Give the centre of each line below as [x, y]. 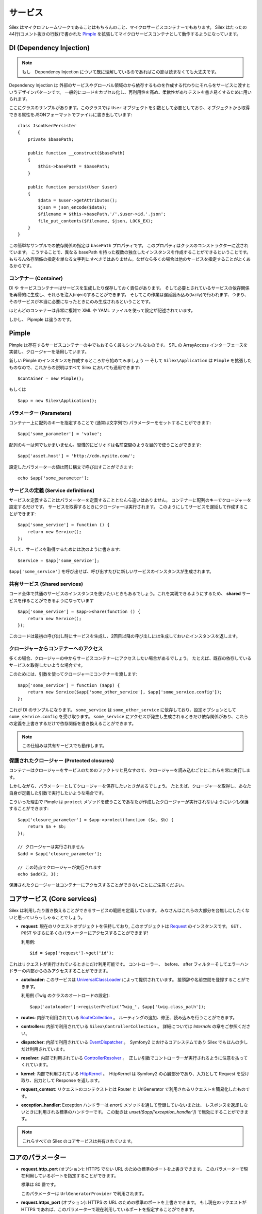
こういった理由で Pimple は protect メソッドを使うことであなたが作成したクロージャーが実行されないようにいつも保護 [129, 802]
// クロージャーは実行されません [51, 847]
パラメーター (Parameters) [40, 413]
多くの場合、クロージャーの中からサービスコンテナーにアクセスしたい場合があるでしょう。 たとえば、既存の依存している [130, 658]
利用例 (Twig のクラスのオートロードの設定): [65, 995]
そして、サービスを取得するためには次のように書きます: [65, 549]
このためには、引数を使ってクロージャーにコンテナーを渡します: [73, 674]
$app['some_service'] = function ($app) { [69, 685]
